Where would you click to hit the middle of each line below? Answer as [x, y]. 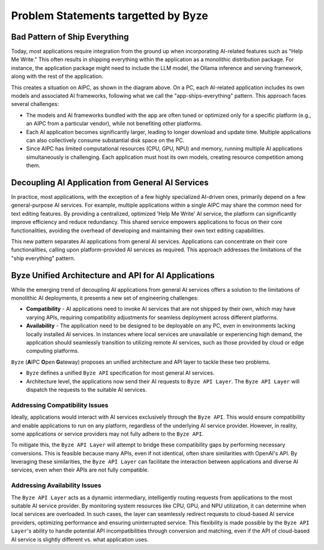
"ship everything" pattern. [43, 258]
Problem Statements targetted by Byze [109, 16]
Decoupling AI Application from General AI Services [110, 182]
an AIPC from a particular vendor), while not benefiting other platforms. [114, 123]
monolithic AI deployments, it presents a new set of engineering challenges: [105, 298]
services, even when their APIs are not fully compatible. [80, 470]
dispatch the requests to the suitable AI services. [86, 389]
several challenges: [35, 104]
